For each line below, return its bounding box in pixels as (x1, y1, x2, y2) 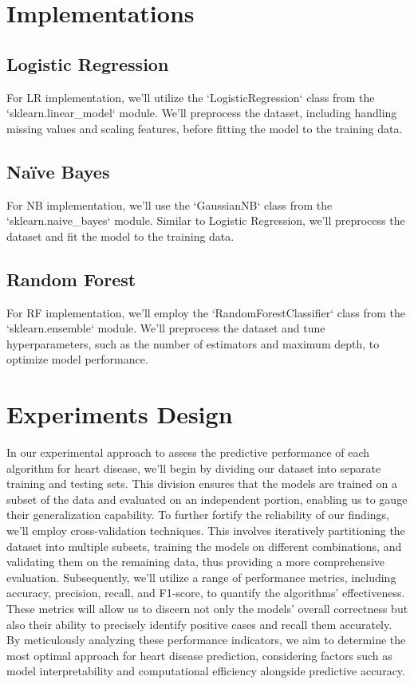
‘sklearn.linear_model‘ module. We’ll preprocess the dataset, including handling (6, 104, 397, 121)
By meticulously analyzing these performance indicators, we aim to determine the (6, 631, 406, 648)
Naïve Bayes (6, 159, 110, 183)
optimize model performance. (6, 351, 148, 368)
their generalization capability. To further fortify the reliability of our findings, (6, 506, 389, 523)
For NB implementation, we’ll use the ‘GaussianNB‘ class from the (6, 196, 333, 213)
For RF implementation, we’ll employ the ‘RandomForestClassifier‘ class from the (6, 304, 406, 320)
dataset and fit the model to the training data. (6, 227, 235, 244)
